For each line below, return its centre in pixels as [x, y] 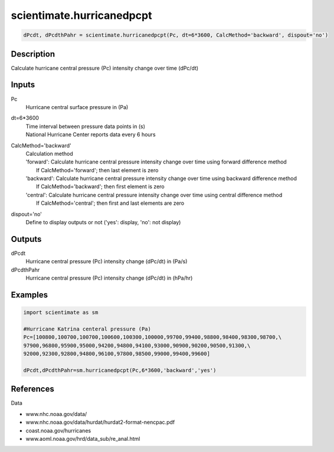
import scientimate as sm [61, 312]
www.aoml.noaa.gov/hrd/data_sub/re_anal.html [83, 438]
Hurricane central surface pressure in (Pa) [77, 107]
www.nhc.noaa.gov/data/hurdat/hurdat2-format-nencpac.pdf [100, 422]
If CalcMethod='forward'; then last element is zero [97, 170]
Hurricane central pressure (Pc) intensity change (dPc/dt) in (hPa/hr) [109, 278]
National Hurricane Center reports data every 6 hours [91, 135]
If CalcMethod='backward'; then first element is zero [100, 186]
